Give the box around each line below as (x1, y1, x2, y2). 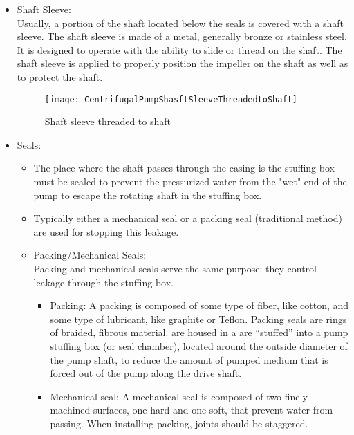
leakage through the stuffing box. (33, 275, 174, 289)
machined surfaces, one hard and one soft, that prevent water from (50, 402, 333, 417)
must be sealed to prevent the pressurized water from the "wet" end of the (33, 174, 347, 188)
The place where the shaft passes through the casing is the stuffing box (33, 160, 335, 175)
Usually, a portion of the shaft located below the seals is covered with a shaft (17, 15, 344, 30)
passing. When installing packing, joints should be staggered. (50, 416, 308, 430)
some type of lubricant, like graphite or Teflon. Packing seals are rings (50, 311, 347, 326)
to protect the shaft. (17, 69, 103, 84)
